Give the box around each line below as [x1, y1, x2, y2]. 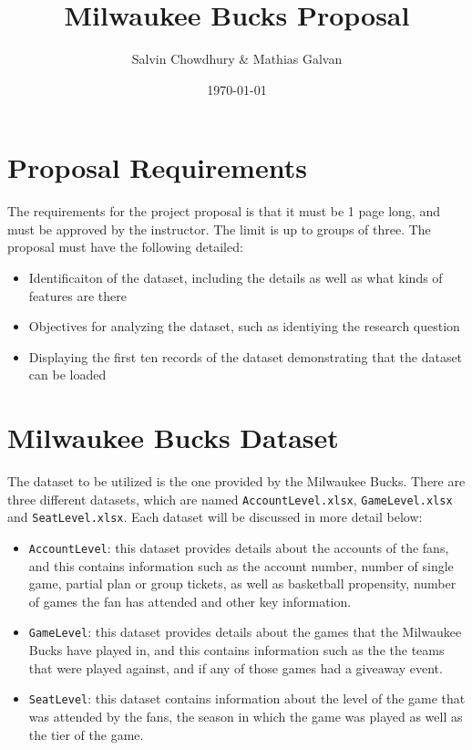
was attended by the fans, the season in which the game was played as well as [28, 706, 463, 725]
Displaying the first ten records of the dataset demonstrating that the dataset [28, 347, 463, 366]
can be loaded [28, 365, 107, 384]
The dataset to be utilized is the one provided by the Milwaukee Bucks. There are [7, 472, 466, 491]
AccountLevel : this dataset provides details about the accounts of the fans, [28, 538, 449, 557]
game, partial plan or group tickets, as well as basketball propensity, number [28, 574, 457, 593]
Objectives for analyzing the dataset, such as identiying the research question [28, 317, 460, 336]
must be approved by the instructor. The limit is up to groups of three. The [7, 219, 431, 238]
